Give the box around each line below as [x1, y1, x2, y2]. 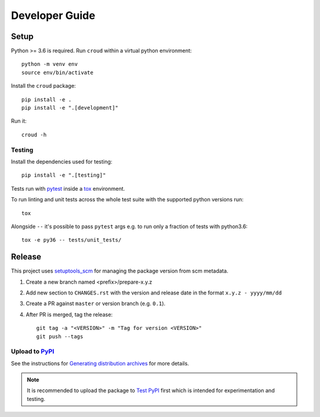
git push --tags [36, 333, 84, 340]
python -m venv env [21, 61, 78, 68]
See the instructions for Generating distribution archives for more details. [11, 360, 190, 367]
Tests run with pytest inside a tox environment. [11, 185, 126, 192]
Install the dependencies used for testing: [11, 158, 113, 165]
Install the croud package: [11, 82, 76, 89]
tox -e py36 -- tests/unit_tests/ [21, 237, 121, 243]
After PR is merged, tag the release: [25, 311, 113, 318]
